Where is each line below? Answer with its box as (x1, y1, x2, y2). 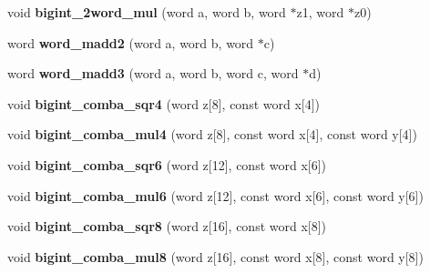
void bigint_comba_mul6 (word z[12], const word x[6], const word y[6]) (7, 186, 424, 205)
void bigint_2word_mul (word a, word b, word (7, 3, 286, 21)
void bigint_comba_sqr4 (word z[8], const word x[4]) (7, 94, 321, 113)
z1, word (296, 3, 344, 21)
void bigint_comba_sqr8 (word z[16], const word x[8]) (7, 217, 327, 236)
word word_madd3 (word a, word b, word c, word (7, 64, 299, 83)
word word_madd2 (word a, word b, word (7, 33, 254, 52)
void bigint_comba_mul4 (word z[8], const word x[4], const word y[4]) (7, 125, 417, 144)
